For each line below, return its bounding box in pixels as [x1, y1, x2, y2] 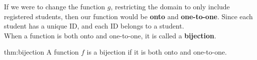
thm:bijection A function [4, 47, 79, 57]
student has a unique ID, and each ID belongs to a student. [4, 21, 184, 31]
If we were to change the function [4, 1, 105, 11]
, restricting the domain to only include [110, 1, 230, 11]
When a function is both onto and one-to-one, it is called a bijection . [4, 30, 216, 40]
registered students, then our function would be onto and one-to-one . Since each [4, 11, 253, 21]
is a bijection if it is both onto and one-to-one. [86, 47, 227, 57]
